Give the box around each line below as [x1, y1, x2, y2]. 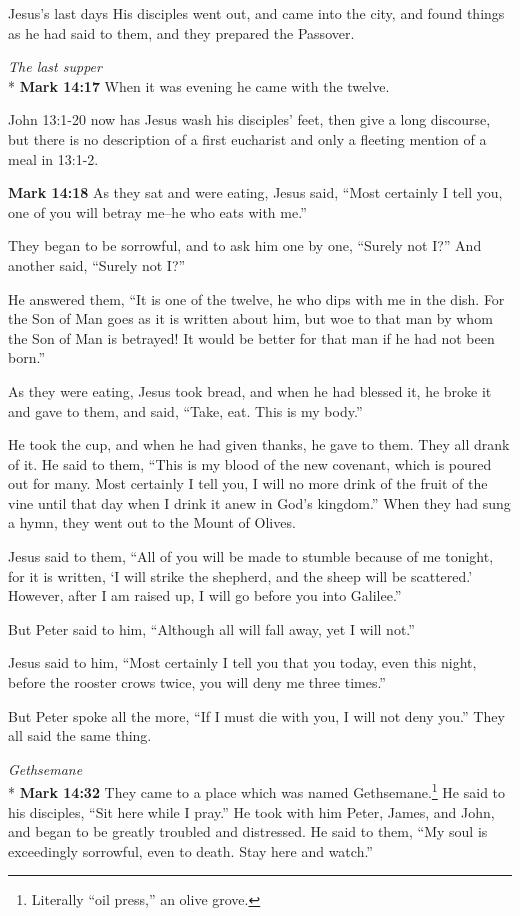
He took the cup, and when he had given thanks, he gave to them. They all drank [8, 434, 510, 455]
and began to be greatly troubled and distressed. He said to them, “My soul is [8, 821, 488, 842]
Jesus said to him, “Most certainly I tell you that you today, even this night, [8, 652, 477, 673]
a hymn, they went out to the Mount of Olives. [8, 512, 296, 533]
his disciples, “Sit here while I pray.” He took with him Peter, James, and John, [8, 801, 495, 822]
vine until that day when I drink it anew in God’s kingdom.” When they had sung [8, 492, 511, 513]
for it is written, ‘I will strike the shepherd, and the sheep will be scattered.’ [8, 565, 473, 586]
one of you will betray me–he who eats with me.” [8, 201, 307, 222]
